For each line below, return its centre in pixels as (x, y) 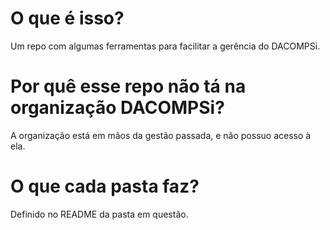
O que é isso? (67, 18)
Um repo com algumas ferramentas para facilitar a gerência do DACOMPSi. (165, 46)
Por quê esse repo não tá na (128, 86)
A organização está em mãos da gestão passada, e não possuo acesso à (161, 135)
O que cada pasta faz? (105, 186)
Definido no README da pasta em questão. (99, 214)
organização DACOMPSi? (117, 108)
